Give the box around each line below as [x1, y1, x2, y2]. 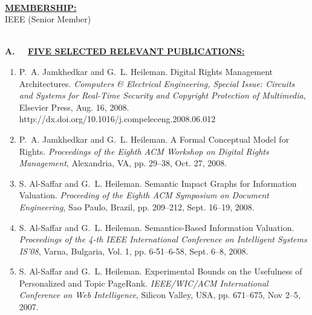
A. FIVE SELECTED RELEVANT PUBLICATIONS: [5, 45, 245, 57]
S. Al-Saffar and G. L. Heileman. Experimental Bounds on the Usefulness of [19, 265, 302, 278]
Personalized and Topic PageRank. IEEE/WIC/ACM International [19, 276, 268, 289]
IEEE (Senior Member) [5, 13, 91, 25]
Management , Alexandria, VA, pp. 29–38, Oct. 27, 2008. [19, 157, 227, 169]
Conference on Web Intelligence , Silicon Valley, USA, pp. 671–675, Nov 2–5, [19, 288, 301, 301]
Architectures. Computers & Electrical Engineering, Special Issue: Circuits [19, 77, 295, 89]
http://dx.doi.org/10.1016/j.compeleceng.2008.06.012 [19, 112, 216, 125]
